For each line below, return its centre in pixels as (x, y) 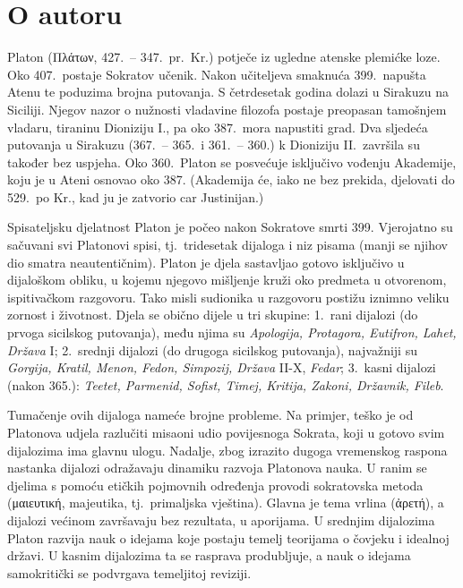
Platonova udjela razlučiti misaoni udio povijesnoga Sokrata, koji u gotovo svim (226, 432)
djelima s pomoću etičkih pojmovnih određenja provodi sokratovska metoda (215, 485)
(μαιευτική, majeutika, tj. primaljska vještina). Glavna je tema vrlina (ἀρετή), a (226, 503)
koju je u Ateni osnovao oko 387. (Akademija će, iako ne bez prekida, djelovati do (231, 179)
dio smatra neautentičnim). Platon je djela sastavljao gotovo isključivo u (206, 262)
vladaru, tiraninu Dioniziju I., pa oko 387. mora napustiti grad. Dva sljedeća (218, 127)
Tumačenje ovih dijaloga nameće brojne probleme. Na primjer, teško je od (210, 415)
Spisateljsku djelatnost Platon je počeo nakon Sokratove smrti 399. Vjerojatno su (230, 227)
